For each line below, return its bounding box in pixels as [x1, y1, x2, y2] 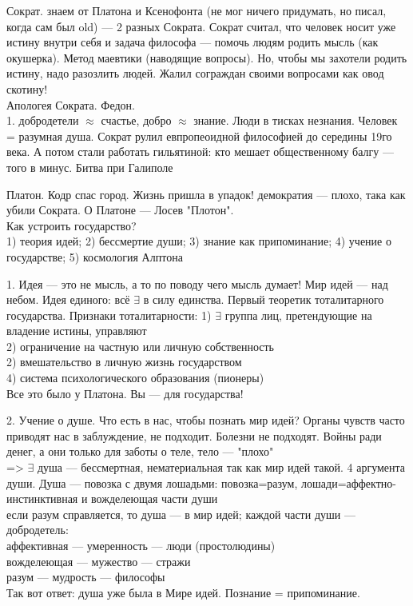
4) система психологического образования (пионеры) [6, 369, 264, 386]
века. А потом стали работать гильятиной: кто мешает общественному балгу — [6, 143, 394, 160]
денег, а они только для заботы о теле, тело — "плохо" [6, 443, 274, 460]
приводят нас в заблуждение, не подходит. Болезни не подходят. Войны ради [6, 427, 382, 444]
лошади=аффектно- [301, 474, 396, 491]
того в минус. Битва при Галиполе [6, 158, 173, 175]
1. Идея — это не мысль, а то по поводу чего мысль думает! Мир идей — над [6, 275, 388, 292]
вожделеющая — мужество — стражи [6, 552, 191, 569]
